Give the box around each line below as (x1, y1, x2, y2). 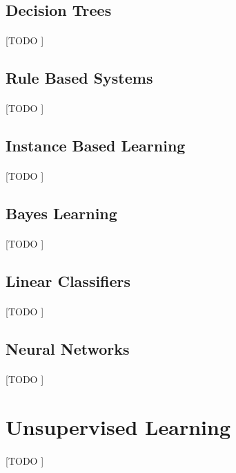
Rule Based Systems (6, 67, 153, 89)
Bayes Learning (6, 203, 117, 224)
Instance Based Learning (6, 135, 186, 156)
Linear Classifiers (6, 270, 131, 292)
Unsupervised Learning (6, 413, 230, 440)
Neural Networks (6, 338, 130, 360)
